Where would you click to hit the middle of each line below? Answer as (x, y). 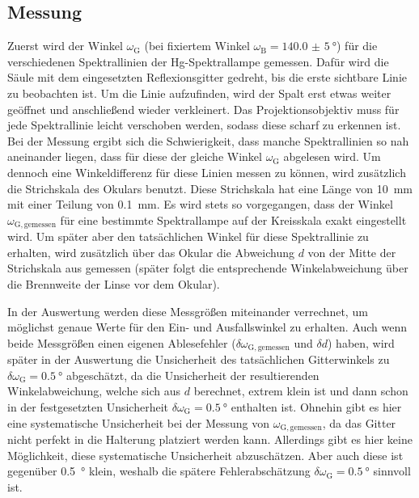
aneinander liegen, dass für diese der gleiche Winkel (135, 156)
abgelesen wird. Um (332, 156)
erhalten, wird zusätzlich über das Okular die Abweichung (151, 252)
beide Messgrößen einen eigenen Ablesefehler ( (122, 342)
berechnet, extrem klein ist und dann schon (301, 391)
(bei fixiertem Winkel (197, 46)
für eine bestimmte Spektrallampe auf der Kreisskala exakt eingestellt (233, 219)
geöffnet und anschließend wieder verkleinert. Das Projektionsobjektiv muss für (203, 109)
